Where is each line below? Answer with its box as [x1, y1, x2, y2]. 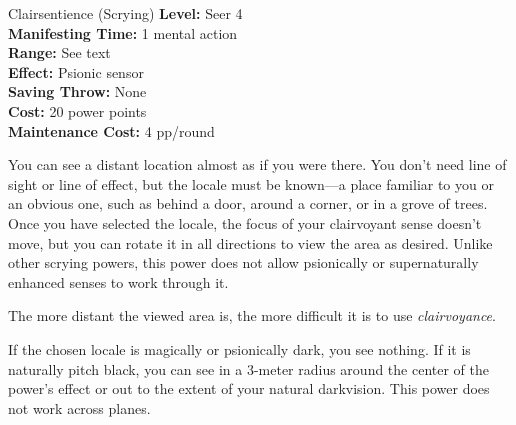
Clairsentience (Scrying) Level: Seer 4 [8, 3, 243, 23]
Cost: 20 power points [8, 100, 147, 121]
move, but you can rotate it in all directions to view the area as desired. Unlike [8, 232, 493, 253]
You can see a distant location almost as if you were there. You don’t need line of [8, 154, 507, 175]
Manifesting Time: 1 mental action [8, 22, 238, 43]
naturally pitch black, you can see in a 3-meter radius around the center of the [8, 358, 490, 379]
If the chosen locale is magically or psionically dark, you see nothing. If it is [8, 338, 471, 359]
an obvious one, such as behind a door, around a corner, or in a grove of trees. [8, 193, 488, 214]
